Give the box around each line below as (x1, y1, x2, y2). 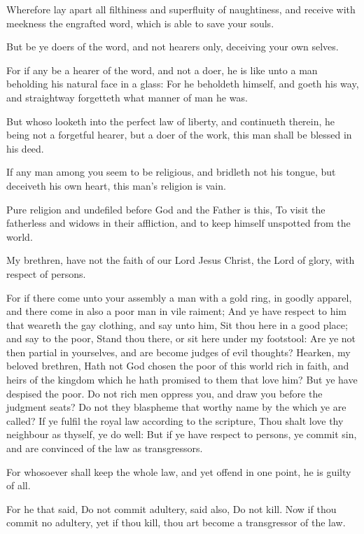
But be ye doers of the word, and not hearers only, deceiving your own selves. (6, 39, 339, 54)
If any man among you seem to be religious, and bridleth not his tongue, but (6, 164, 336, 179)
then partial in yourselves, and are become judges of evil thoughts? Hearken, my (6, 344, 351, 359)
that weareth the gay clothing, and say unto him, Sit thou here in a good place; (6, 317, 348, 332)
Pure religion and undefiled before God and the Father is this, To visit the (6, 202, 325, 216)
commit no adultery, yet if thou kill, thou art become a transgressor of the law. (6, 515, 346, 530)
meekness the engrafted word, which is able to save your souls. (6, 15, 274, 30)
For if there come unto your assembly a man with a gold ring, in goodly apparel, (6, 290, 352, 304)
